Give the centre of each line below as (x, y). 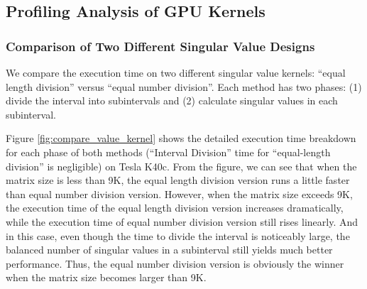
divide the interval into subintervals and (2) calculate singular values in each (172, 100)
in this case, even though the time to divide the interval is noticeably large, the (178, 235)
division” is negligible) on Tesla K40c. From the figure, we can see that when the (181, 166)
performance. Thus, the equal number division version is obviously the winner (175, 263)
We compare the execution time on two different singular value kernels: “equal (176, 72)
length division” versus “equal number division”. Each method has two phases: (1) (184, 86)
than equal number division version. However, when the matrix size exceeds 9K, (179, 193)
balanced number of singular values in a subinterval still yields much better (169, 250)
